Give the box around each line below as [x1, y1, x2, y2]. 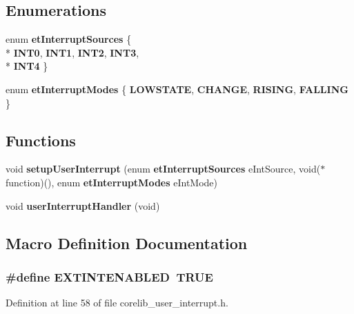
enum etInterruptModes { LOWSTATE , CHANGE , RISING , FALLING [6, 81, 348, 96]
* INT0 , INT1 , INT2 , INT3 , [6, 45, 139, 59]
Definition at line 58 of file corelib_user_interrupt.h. [6, 295, 228, 310]
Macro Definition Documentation [6, 232, 248, 253]
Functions [6, 129, 76, 150]
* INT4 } [6, 59, 48, 73]
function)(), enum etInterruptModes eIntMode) [6, 175, 218, 189]
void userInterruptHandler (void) [6, 198, 160, 213]
